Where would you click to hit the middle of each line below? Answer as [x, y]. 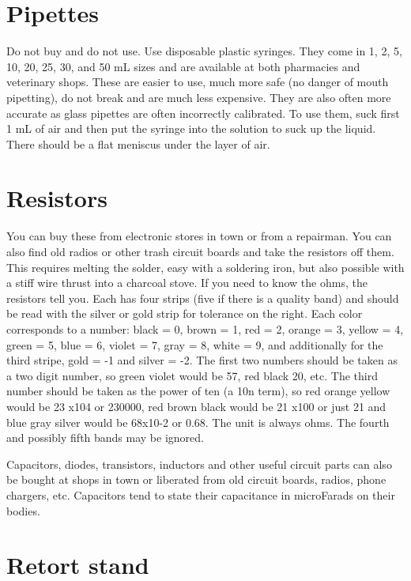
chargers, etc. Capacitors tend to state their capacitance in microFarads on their [201, 494]
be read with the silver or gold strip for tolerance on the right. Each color [185, 313]
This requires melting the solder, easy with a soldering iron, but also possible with [205, 267]
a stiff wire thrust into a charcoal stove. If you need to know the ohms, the [187, 283]
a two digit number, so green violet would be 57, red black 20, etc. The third [192, 375]
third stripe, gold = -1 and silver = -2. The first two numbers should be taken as [202, 360]
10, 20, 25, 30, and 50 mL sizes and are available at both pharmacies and [183, 66]
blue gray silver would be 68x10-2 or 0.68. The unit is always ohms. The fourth [198, 422]
